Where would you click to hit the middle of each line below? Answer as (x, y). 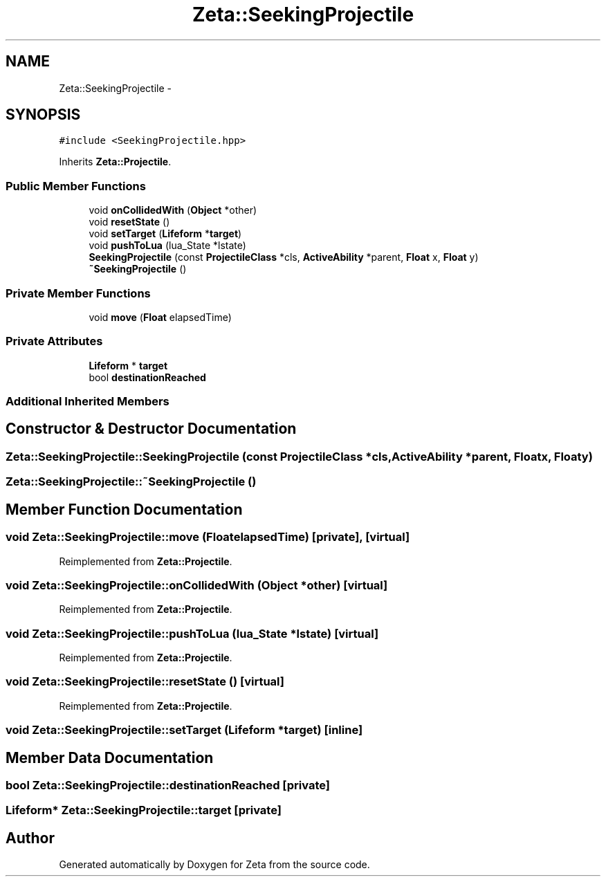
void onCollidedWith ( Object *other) (173, 210)
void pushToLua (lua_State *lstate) (167, 246)
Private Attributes (54, 341)
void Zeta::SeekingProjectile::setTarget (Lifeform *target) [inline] (184, 730)
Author (30, 838)
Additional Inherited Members (88, 402)
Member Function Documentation (124, 509)
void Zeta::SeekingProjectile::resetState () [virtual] (145, 682)
